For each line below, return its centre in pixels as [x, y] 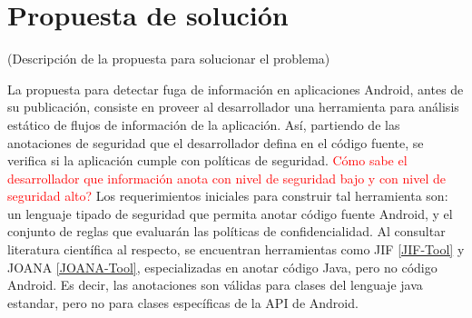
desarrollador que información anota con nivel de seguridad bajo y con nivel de [226, 178]
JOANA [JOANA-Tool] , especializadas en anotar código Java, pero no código [222, 267]
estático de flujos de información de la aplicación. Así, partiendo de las [204, 124]
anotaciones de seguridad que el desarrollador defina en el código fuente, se [216, 142]
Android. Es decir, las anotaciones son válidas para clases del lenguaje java [215, 285]
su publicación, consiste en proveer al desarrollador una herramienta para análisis [233, 107]
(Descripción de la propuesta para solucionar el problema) [169, 59]
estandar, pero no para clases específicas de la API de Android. [183, 302]
